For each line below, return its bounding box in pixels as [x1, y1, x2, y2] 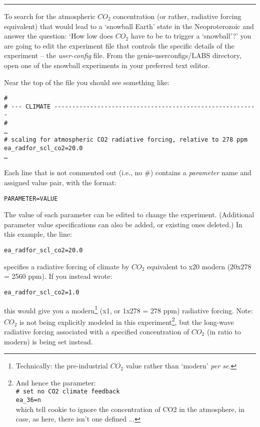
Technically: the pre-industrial [15, 360, 108, 371]
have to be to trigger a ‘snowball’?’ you [130, 31, 251, 41]
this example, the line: [4, 229, 72, 239]
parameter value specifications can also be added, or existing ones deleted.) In [4, 219, 242, 229]
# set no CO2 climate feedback [15, 388, 120, 395]
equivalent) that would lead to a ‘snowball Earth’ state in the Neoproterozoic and [4, 21, 254, 31]
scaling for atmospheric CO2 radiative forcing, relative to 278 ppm [11, 136, 247, 144]
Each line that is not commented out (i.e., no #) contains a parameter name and [4, 167, 251, 178]
